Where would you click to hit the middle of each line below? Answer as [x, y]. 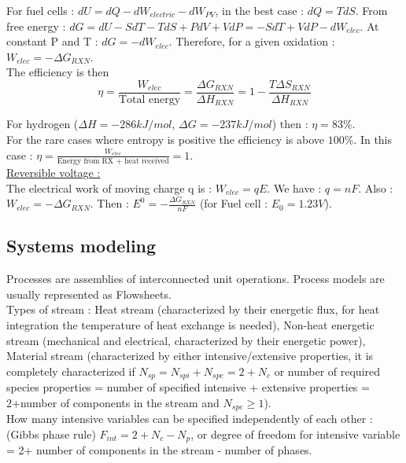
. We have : [294, 187]
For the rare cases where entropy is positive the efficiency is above [165, 140]
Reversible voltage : [54, 172]
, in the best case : [260, 10]
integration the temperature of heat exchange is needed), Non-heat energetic [190, 324]
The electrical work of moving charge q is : [109, 187]
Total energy [149, 100]
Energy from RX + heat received [113, 161]
